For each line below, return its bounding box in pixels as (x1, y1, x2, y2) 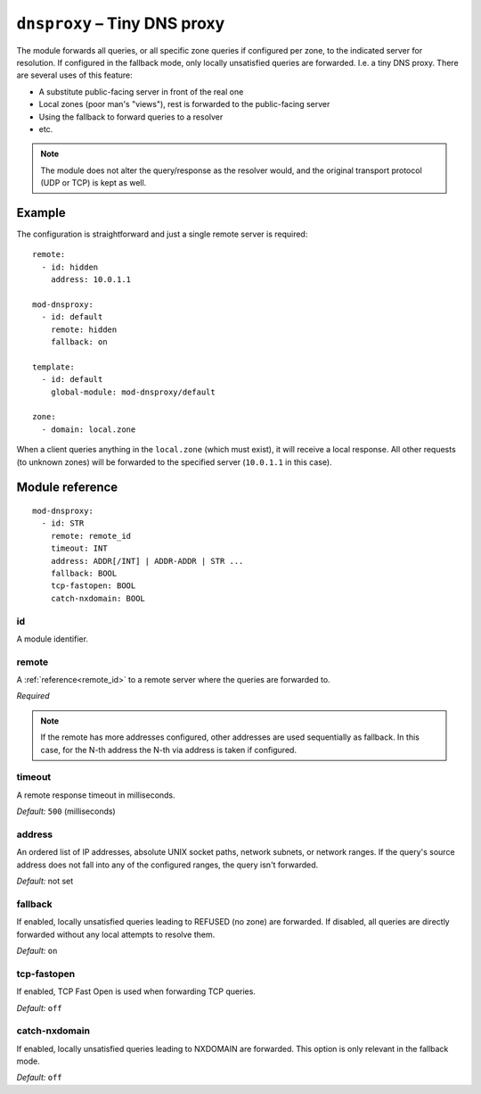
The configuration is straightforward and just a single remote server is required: (16, 228, 308, 239)
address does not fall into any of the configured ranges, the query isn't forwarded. (16, 859, 319, 870)
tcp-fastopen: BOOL (50, 581, 136, 591)
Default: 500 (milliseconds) (16, 806, 116, 816)
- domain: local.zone (41, 424, 136, 435)
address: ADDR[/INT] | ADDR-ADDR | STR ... (50, 556, 244, 566)
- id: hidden (41, 261, 99, 272)
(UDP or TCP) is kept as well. (40, 178, 147, 188)
